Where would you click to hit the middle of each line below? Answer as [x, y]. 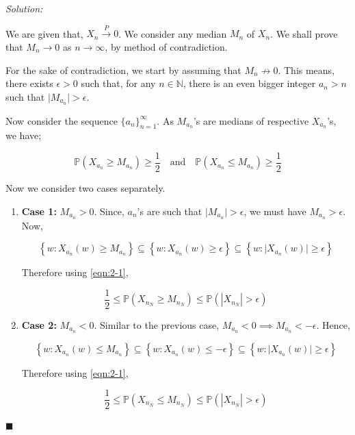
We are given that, [44, 33]
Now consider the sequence [62, 120]
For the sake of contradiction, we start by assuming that [123, 70]
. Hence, [333, 324]
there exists [29, 83]
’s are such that [170, 211]
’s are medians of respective [251, 120]
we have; [24, 135]
